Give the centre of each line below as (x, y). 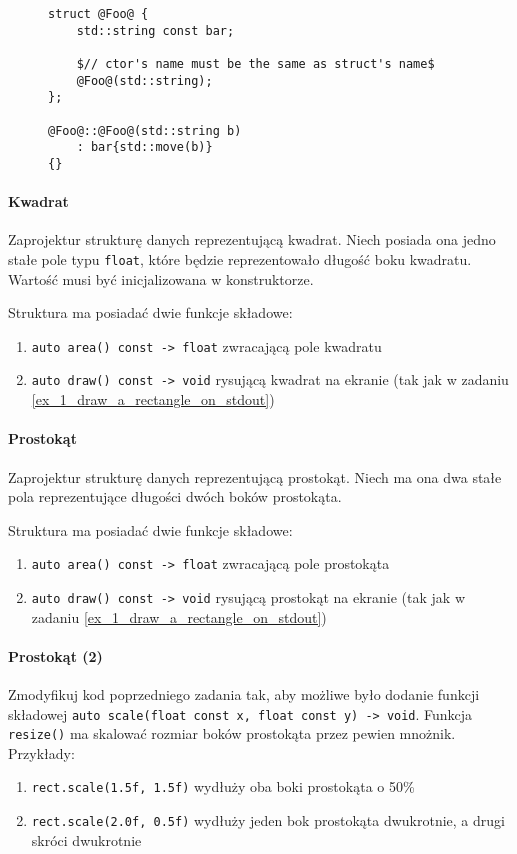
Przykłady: (41, 752)
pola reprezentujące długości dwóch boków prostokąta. (175, 496)
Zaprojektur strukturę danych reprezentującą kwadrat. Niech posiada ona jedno (252, 239)
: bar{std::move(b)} (144, 147)
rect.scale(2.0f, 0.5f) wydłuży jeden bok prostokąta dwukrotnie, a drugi (268, 820)
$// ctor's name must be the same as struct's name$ (255, 63)
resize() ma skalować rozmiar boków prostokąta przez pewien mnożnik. (232, 733)
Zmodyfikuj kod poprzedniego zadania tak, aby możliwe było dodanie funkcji (244, 693)
